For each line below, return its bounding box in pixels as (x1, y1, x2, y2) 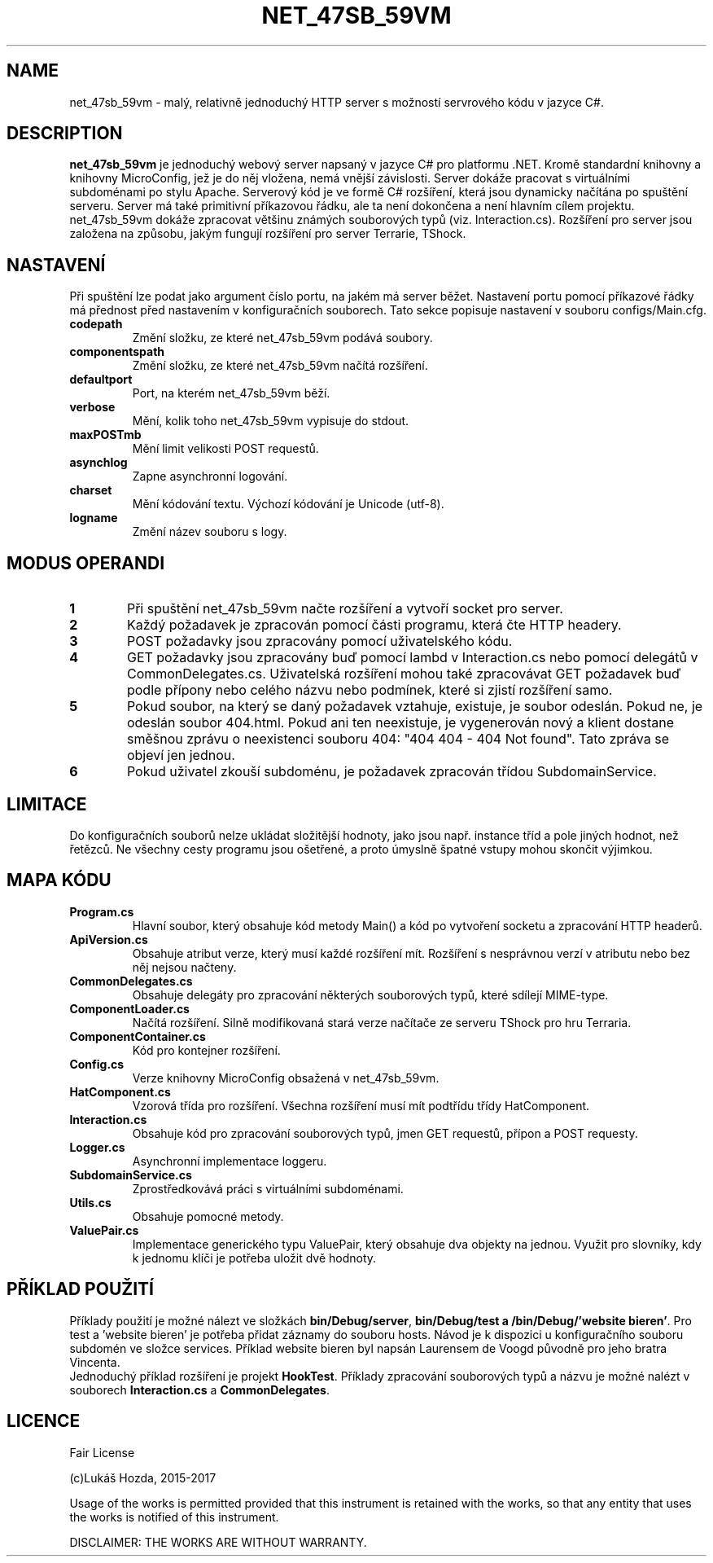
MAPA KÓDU (7, 870, 112, 891)
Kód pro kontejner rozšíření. (132, 1043, 281, 1057)
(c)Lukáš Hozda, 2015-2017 (69, 1470, 217, 1485)
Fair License (69, 1445, 135, 1460)
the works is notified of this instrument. (69, 1509, 279, 1524)
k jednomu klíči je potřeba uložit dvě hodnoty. (132, 1250, 377, 1265)
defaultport (69, 372, 133, 387)
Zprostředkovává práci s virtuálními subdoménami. (132, 1181, 404, 1196)
